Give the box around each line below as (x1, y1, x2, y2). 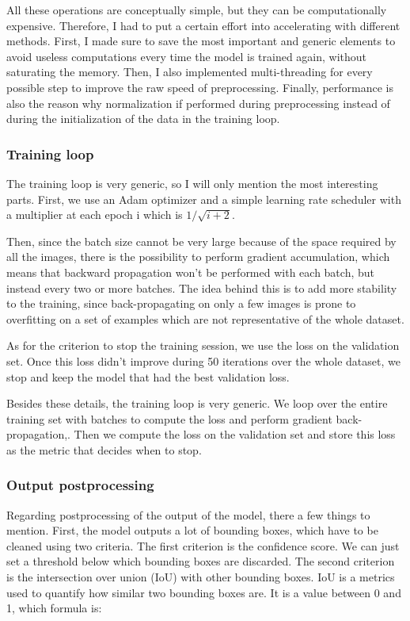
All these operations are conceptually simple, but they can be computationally (6, 2, 387, 17)
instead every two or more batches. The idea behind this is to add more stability (6, 279, 397, 296)
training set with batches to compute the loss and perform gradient (6, 410, 332, 427)
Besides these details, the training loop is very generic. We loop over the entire (6, 395, 388, 412)
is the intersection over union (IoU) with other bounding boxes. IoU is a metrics (6, 569, 395, 585)
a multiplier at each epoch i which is (6, 206, 183, 223)
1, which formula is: (6, 600, 102, 616)
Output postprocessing (6, 475, 154, 495)
